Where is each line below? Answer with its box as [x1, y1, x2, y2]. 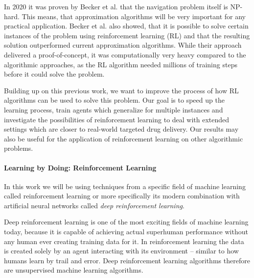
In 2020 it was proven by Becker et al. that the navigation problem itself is [4, 1, 228, 11]
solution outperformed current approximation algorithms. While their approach [4, 40, 242, 50]
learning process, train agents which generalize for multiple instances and [4, 104, 223, 114]
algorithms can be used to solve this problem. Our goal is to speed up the [4, 95, 225, 105]
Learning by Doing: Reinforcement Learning [4, 162, 157, 172]
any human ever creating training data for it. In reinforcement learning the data [4, 236, 244, 246]
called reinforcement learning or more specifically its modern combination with [4, 191, 240, 201]
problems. [4, 143, 33, 153]
